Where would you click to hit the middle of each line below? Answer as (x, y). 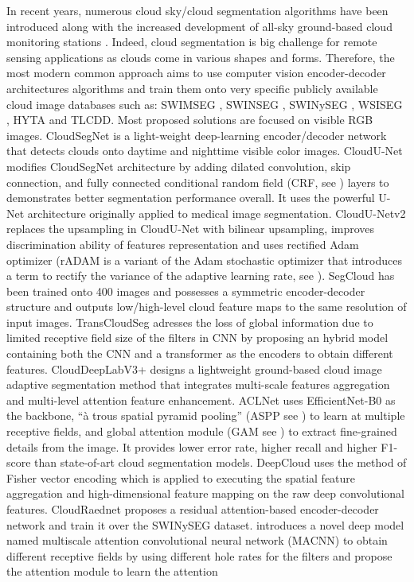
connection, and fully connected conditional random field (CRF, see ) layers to (198, 182)
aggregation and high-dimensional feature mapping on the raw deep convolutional (205, 493)
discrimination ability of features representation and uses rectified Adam (183, 244)
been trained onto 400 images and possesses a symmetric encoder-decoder (186, 291)
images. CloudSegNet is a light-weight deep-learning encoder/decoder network (197, 135)
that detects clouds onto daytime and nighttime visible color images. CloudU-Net (205, 151)
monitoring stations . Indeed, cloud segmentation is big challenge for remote (192, 42)
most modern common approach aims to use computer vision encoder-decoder (196, 73)
